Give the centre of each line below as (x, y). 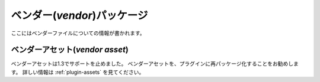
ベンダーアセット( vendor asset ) (70, 50)
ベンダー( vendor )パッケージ (79, 15)
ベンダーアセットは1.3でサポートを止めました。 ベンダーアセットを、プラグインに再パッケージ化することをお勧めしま (155, 64)
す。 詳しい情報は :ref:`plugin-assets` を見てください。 (78, 72)
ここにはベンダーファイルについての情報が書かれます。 (78, 33)
